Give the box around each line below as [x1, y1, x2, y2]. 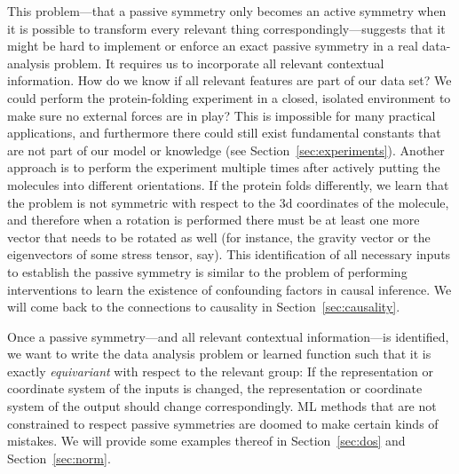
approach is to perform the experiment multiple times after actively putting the [7, 158, 440, 177]
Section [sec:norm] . [7, 448, 111, 467]
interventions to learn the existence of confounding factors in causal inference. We [7, 280, 452, 298]
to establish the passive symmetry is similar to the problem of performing [7, 262, 408, 280]
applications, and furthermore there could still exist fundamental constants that [7, 123, 441, 142]
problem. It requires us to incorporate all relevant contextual [53, 53, 384, 72]
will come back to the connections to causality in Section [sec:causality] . [7, 297, 400, 316]
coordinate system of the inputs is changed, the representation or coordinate [7, 379, 423, 398]
